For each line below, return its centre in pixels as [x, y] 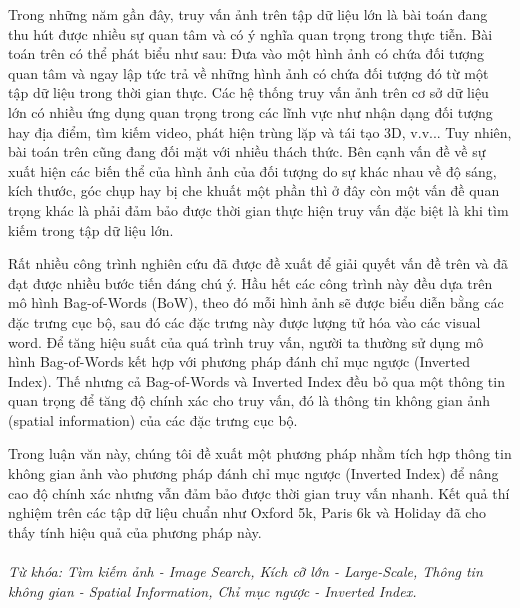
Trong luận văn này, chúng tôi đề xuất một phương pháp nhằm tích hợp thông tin [260, 453]
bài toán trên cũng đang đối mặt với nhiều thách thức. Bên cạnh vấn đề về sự [247, 151]
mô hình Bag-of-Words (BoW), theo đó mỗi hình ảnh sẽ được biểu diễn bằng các [256, 302]
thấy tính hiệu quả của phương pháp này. [135, 531]
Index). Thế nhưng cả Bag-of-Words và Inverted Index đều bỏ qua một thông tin [256, 380]
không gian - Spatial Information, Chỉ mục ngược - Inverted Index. [212, 590]
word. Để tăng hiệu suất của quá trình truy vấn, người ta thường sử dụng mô [246, 341]
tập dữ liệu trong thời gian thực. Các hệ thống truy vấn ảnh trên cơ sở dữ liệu [248, 92]
